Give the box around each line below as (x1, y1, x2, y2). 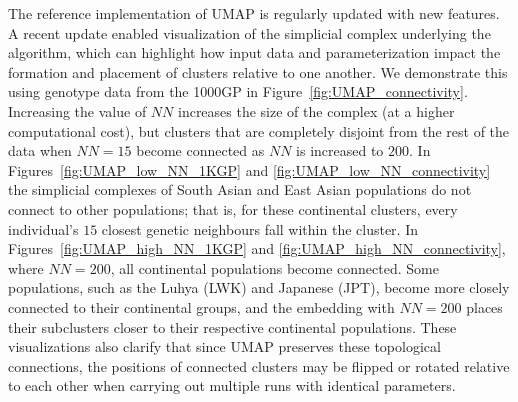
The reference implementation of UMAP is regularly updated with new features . (8, 3, 500, 23)
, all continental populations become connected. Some (110, 257, 439, 278)
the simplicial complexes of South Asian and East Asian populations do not (8, 179, 472, 200)
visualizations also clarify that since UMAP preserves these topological (8, 336, 441, 357)
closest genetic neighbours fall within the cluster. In (101, 218, 418, 239)
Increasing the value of (8, 100, 147, 121)
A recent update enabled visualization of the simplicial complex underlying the (8, 22, 491, 43)
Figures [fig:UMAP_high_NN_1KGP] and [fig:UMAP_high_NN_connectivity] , (8, 238, 506, 259)
